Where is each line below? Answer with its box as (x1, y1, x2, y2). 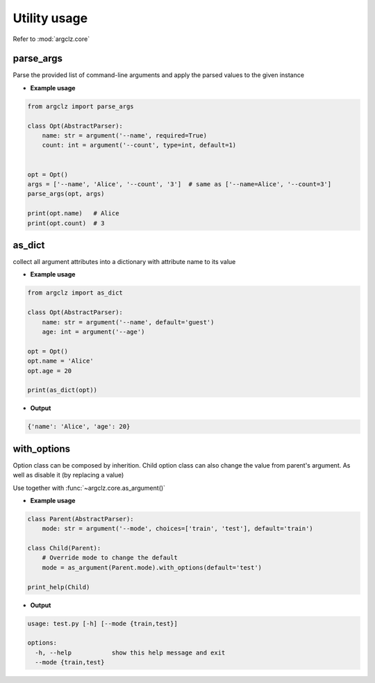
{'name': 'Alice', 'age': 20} (27, 422, 131, 431)
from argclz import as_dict (27, 289, 123, 297)
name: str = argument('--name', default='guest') (42, 318, 215, 326)
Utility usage (12, 10, 88, 26)
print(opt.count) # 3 (27, 219, 105, 227)
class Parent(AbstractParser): (27, 515, 135, 522)
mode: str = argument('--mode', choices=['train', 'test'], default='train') (42, 525, 314, 533)
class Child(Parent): (27, 544, 101, 552)
